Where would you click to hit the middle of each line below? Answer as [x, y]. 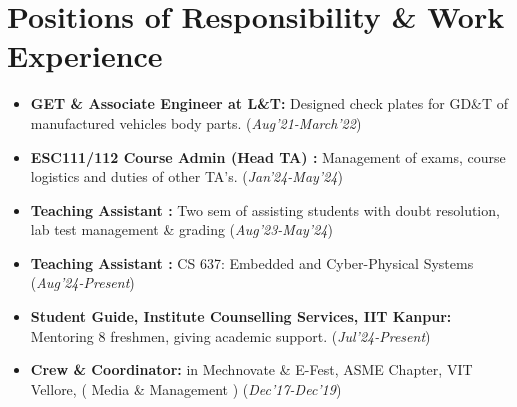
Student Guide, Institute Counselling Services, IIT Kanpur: [241, 316]
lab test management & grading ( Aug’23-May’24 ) [181, 229]
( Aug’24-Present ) [82, 282]
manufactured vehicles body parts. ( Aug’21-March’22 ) [196, 122]
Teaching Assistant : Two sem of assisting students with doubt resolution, [265, 209]
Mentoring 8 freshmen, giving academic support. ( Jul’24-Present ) [230, 335]
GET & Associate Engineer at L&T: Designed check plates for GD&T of [269, 103]
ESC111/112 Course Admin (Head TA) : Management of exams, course [268, 156]
